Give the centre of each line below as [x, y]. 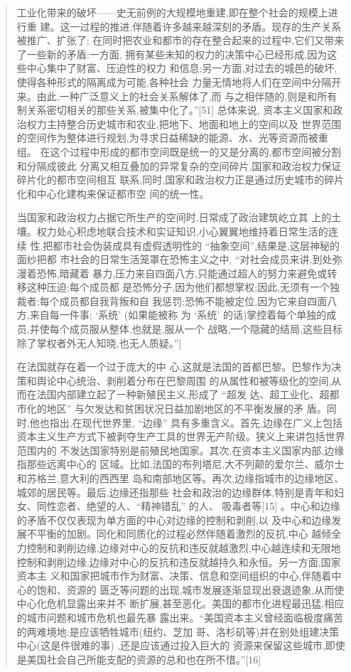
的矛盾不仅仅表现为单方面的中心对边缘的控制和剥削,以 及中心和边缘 [174, 519]
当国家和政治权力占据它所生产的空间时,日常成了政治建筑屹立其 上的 [174, 217]
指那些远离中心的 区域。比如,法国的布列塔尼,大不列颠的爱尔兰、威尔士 [180, 464]
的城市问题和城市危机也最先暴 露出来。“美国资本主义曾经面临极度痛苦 [180, 617]
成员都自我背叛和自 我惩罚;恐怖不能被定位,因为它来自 [183, 300]
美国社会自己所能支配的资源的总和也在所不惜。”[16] [144, 659]
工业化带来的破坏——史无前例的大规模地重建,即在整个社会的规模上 [172, 12]
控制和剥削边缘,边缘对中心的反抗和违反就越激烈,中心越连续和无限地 [184, 547]
